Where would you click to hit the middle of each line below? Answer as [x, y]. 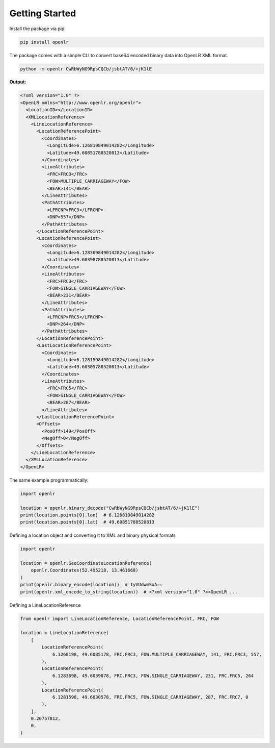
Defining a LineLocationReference [45, 605]
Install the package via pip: [38, 29]
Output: [18, 82]
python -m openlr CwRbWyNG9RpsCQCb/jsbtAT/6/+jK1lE [86, 69]
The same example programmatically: [49, 480]
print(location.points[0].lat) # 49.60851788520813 [87, 522]
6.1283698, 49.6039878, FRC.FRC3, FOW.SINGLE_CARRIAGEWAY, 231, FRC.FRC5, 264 [153, 676]
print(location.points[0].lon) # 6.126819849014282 [87, 515]
